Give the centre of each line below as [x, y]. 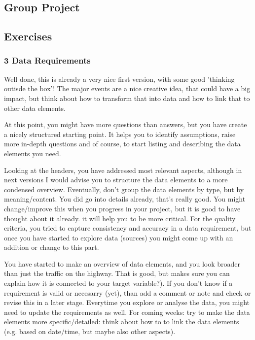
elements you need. [33, 153]
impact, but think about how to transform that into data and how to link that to [127, 98]
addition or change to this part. [52, 247]
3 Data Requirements [47, 60]
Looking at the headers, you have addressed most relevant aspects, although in [123, 170]
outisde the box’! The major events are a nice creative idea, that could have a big [127, 88]
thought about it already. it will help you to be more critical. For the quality [120, 218]
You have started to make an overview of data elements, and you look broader [122, 263]
